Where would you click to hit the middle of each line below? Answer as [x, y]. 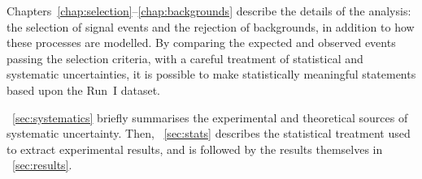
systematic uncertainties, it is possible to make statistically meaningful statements [211, 74]
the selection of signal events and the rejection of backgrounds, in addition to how [211, 26]
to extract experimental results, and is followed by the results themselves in [195, 149]
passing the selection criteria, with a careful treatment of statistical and [185, 58]
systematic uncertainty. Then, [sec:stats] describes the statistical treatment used [209, 133]
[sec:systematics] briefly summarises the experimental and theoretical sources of [210, 117]
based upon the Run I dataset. [83, 89]
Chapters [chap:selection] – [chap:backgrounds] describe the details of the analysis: [209, 11]
